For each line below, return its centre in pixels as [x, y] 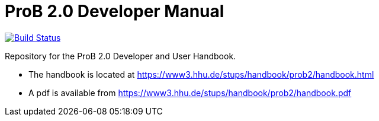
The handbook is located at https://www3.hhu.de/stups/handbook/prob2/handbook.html [201, 74]
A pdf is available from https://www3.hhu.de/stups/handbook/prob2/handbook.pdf [190, 93]
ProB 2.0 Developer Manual [115, 11]
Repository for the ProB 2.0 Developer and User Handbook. [121, 56]
